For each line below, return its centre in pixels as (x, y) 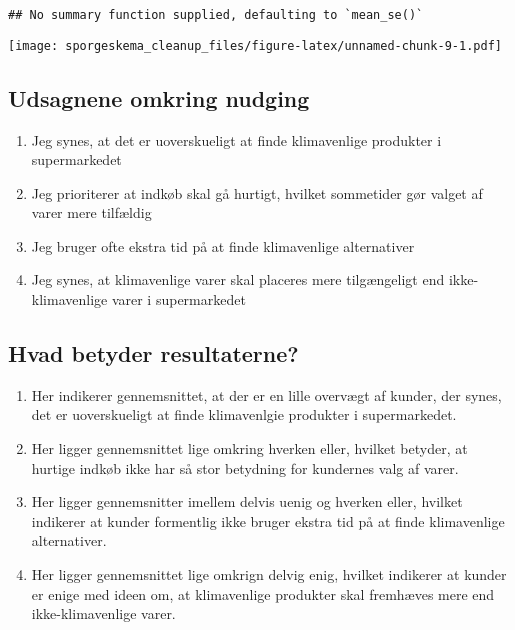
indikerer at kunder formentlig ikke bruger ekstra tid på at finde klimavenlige (268, 520)
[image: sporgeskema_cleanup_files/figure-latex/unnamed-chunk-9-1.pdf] (255, 45)
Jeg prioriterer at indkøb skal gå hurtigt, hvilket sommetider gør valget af (257, 192)
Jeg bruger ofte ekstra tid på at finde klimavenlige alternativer (223, 245)
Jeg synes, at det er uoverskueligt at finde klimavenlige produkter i (236, 139)
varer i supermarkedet (178, 299)
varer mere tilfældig (91, 212)
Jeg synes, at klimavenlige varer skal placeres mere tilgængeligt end (238, 279)
